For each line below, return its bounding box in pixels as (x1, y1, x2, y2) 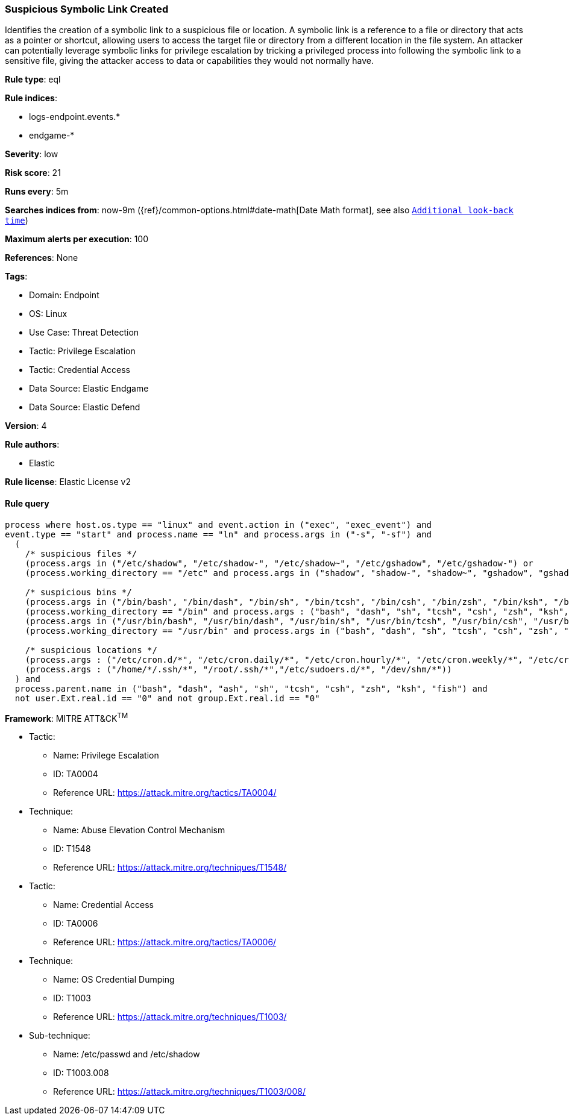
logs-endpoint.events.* (29, 111, 121, 122)
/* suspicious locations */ (25, 645, 157, 655)
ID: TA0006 (53, 918, 98, 929)
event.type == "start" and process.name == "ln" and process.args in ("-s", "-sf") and (5, 529, 432, 539)
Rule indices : (5, 93, 57, 104)
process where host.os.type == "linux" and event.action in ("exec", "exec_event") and (5, 519, 432, 530)
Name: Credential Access (53, 899, 154, 910)
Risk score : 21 (5, 167, 61, 178)
